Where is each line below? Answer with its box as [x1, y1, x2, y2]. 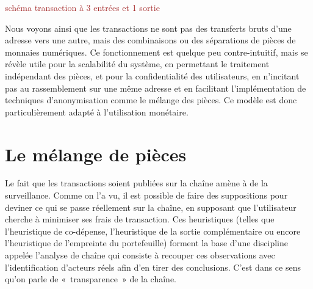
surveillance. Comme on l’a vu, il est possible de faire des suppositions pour [5, 189, 288, 202]
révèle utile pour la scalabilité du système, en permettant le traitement [5, 57, 270, 70]
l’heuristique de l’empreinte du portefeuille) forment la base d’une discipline [5, 236, 288, 249]
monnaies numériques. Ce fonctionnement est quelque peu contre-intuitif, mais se [5, 45, 308, 58]
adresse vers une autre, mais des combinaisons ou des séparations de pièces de [5, 34, 296, 46]
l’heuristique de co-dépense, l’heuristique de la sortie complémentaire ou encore [5, 224, 301, 237]
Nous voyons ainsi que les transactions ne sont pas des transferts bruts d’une [5, 21, 292, 34]
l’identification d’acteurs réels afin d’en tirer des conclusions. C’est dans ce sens [5, 260, 301, 273]
